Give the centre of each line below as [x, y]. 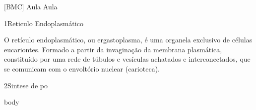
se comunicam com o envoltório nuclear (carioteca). [82, 68]
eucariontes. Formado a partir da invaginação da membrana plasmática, [113, 49]
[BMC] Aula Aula [31, 6]
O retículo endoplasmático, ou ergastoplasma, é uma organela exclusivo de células [128, 40]
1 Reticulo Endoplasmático [44, 23]
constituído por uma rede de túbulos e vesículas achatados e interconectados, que [127, 59]
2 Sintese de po [26, 85]
